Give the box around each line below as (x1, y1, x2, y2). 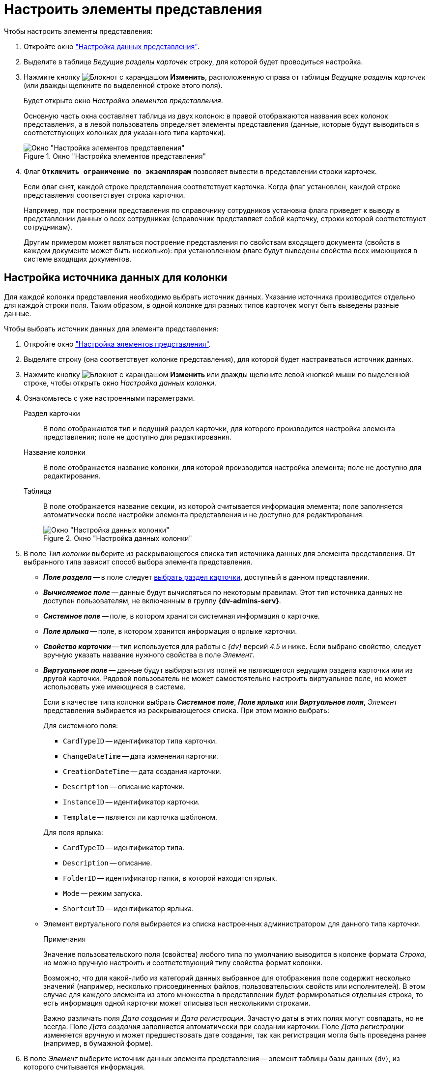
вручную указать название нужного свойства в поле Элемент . (43, 650, 255, 659)
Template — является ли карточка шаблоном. (63, 812, 218, 821)
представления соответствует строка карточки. (24, 190, 185, 199)
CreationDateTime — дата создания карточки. (63, 767, 222, 775)
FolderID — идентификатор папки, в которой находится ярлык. (63, 873, 277, 882)
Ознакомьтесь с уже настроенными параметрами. (24, 393, 195, 402)
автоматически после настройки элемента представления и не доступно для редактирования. (43, 510, 364, 519)
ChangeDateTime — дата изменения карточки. (63, 751, 219, 760)
